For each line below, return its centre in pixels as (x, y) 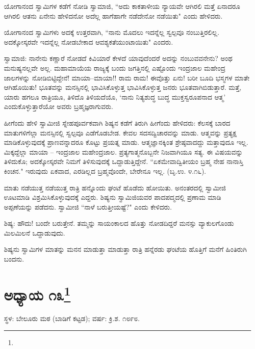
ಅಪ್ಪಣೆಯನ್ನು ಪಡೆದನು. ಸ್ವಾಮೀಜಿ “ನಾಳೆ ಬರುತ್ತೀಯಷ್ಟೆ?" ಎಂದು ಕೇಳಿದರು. (88, 206)
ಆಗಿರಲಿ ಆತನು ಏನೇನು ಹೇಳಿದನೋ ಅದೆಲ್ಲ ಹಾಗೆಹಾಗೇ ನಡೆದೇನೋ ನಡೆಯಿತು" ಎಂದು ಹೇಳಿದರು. (113, 15)
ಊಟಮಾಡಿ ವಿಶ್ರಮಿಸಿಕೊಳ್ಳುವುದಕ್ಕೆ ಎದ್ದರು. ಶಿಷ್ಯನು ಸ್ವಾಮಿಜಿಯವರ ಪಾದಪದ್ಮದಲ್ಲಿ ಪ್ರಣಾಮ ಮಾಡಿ (113, 197)
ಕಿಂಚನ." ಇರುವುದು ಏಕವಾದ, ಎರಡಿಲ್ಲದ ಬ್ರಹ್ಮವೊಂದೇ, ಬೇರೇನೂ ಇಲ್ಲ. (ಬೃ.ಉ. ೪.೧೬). (105, 171)
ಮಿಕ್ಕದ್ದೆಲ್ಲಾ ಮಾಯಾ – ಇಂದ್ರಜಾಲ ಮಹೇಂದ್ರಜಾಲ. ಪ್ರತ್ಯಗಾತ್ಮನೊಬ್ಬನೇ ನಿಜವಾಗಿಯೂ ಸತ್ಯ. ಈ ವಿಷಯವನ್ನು (124, 151)
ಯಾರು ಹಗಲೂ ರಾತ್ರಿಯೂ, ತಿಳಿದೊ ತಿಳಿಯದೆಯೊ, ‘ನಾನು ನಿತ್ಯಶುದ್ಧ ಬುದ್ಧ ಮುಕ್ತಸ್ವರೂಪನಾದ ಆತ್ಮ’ (115, 96)
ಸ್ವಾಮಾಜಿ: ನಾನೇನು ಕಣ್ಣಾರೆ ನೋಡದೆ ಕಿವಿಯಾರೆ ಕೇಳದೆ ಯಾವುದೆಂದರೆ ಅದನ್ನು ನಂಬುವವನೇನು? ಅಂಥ (118, 58)
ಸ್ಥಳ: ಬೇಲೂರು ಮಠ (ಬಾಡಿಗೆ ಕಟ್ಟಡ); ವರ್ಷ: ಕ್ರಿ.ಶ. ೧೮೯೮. (72, 318)
